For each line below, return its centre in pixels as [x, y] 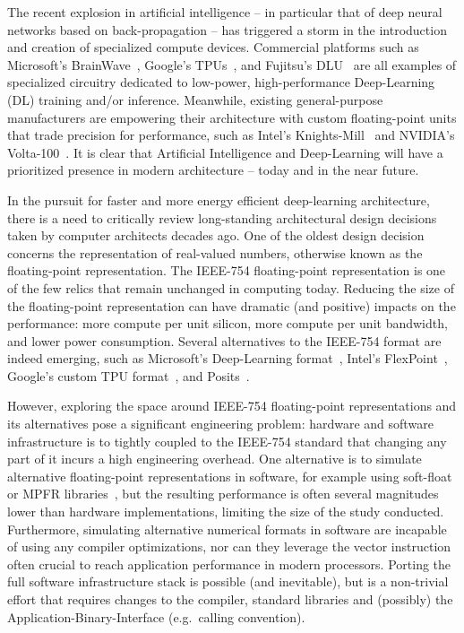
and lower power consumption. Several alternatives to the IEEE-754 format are [224, 340]
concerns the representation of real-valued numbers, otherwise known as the [215, 252]
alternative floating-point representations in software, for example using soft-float [230, 476]
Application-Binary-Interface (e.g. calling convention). [156, 616]
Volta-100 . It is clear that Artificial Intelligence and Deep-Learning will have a [225, 152]
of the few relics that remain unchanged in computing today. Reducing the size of [231, 287]
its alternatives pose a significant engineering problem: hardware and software [220, 424]
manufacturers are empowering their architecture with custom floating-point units [232, 117]
